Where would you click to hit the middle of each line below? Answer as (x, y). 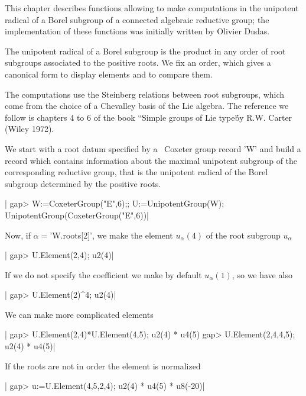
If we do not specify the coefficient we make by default (103, 274)
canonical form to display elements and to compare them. (109, 74)
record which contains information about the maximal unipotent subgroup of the (151, 160)
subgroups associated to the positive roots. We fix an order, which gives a (138, 62)
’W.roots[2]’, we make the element (111, 235)
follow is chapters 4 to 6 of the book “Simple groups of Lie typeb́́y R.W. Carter (149, 117)
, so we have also (262, 274)
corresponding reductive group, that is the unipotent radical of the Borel (136, 172)
